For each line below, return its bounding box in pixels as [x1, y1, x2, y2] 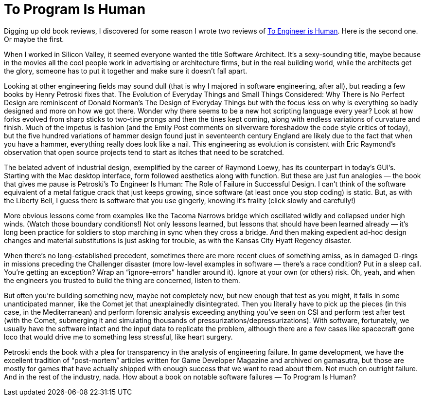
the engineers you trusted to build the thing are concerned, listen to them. [4, 276, 240, 285]
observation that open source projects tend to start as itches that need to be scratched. [4, 148, 284, 156]
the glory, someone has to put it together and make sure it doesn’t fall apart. [4, 66, 248, 75]
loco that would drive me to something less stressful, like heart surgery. [4, 332, 233, 341]
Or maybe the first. [4, 35, 64, 43]
